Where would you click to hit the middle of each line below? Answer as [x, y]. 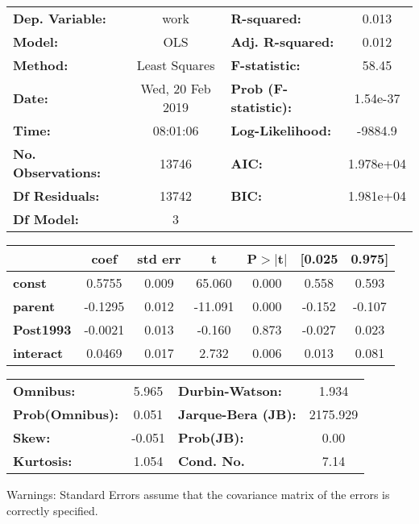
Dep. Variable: [60, 18]
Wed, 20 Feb [176, 88]
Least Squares [176, 65]
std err [159, 258]
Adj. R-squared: [282, 42]
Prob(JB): [211, 437]
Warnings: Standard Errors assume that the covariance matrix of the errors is [198, 494]
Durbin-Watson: [230, 391]
